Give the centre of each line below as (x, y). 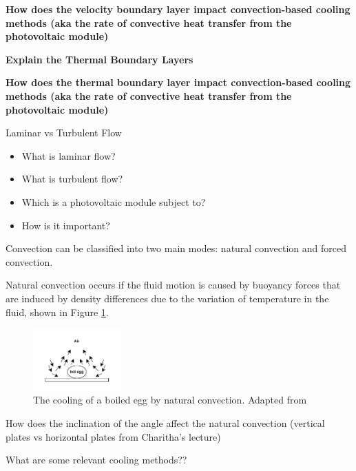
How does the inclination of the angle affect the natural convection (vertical (165, 422)
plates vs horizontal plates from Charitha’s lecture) (113, 436)
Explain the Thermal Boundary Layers (100, 59)
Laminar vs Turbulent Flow (64, 133)
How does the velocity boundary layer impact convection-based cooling (178, 9)
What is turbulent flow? (72, 179)
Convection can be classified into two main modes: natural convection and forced (176, 248)
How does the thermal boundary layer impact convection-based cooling (178, 82)
